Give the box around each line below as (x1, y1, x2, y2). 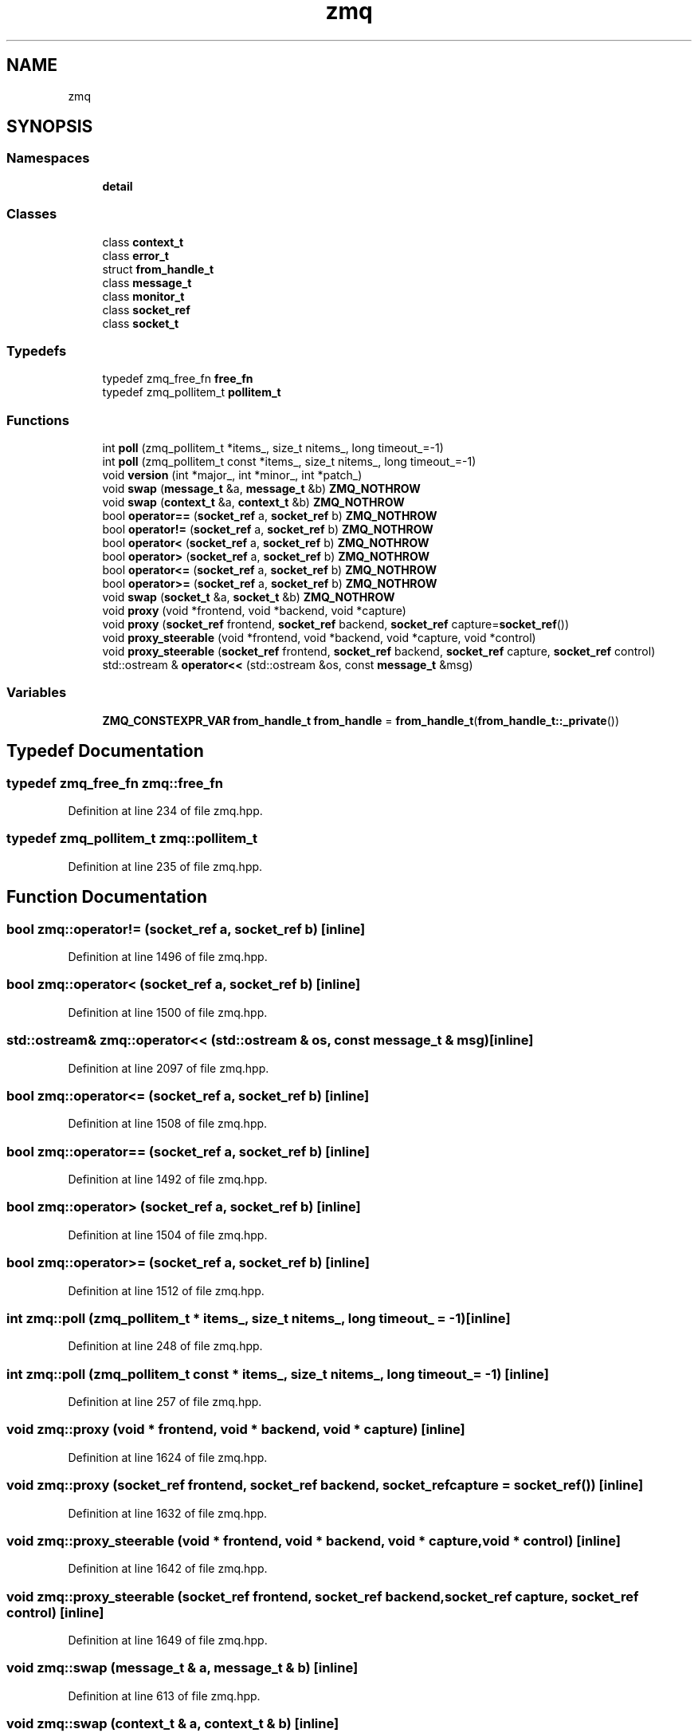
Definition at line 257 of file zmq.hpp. (68, 1395, 262, 1408)
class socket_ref (102, 302, 190, 317)
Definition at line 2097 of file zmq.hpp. (68, 1061, 269, 1075)
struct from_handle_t (102, 262, 214, 276)
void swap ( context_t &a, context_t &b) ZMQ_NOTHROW (102, 495, 405, 510)
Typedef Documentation (6, 741, 204, 762)
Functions (6, 412, 69, 428)
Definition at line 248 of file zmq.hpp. (68, 1339, 263, 1353)
